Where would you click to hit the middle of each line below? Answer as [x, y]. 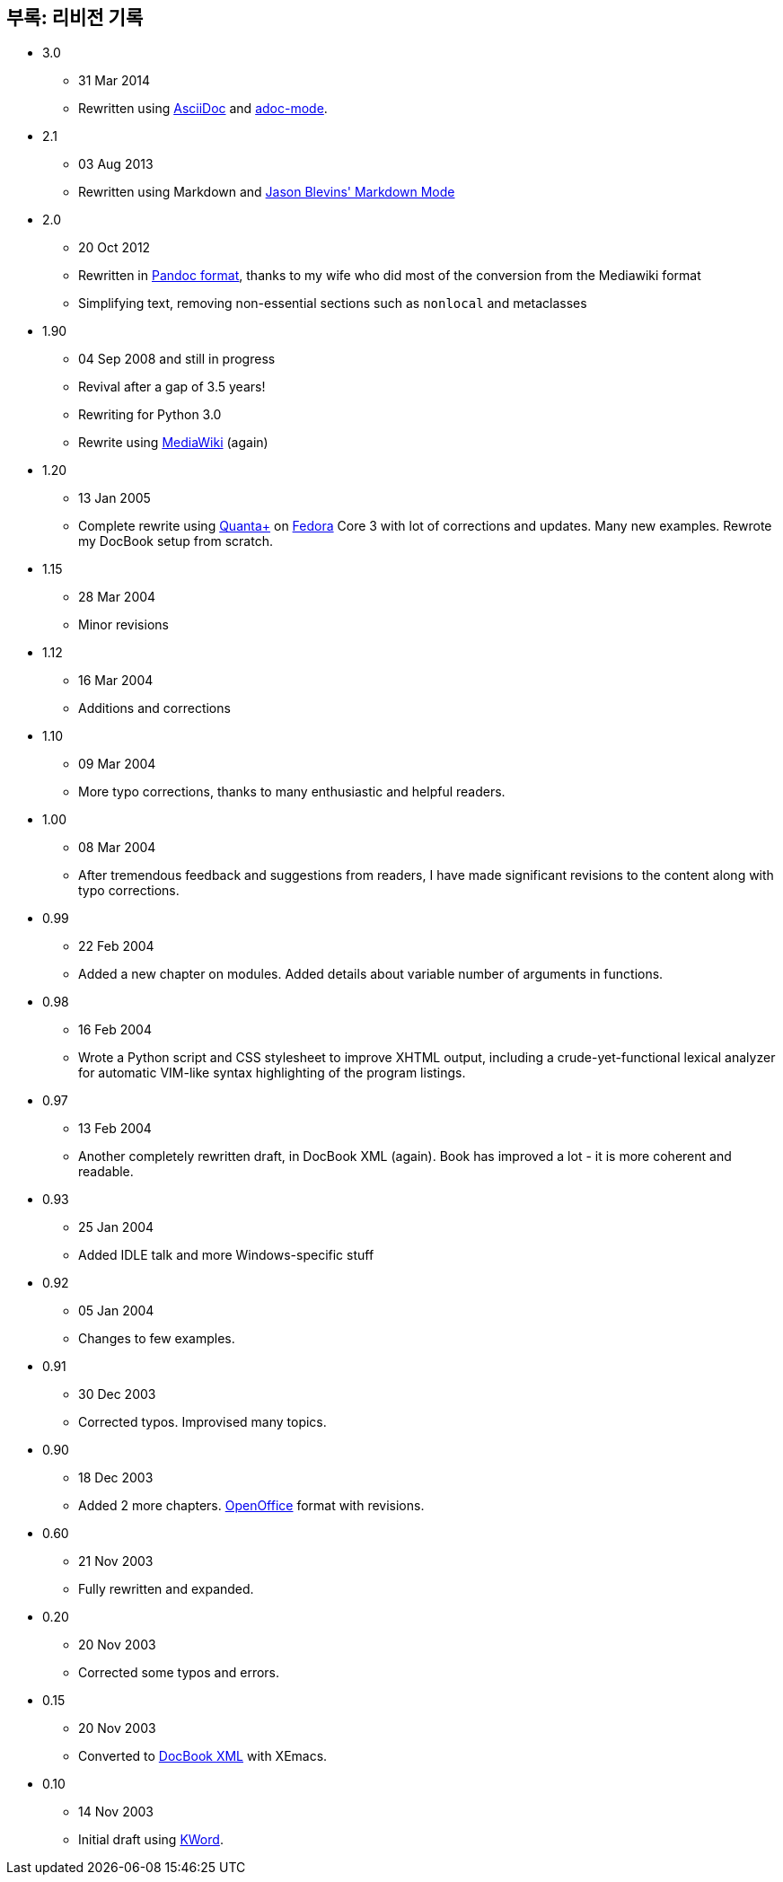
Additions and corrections [154, 708]
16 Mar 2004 [116, 681]
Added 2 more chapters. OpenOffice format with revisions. [251, 1506]
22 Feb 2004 [116, 946]
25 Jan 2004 [116, 1227]
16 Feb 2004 [115, 1030]
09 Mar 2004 [117, 764]
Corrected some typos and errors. [179, 1673]
